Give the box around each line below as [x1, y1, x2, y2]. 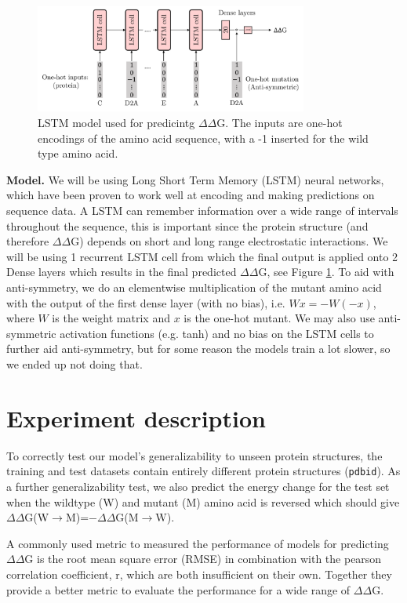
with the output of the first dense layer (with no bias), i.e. [6, 294, 285, 311]
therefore [6, 233, 49, 249]
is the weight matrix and [52, 310, 170, 326]
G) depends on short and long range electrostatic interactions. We [71, 233, 388, 249]
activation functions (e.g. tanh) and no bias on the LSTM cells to [60, 325, 374, 341]
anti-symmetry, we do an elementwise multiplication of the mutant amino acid [6, 279, 382, 295]
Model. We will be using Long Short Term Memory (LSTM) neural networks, [6, 171, 384, 187]
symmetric [6, 325, 56, 341]
